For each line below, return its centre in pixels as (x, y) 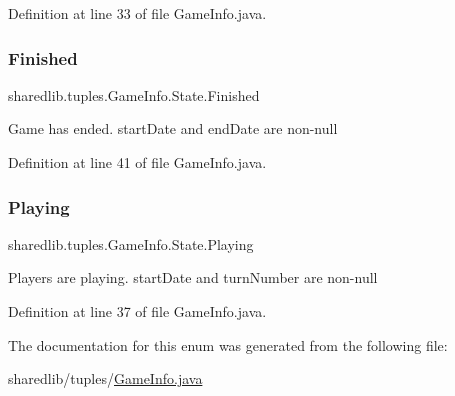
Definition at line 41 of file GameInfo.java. (137, 162)
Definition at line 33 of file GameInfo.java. (137, 13)
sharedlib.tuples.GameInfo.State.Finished (134, 94)
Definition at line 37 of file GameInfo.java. (137, 311)
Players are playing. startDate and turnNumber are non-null (193, 277)
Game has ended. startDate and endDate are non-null (173, 128)
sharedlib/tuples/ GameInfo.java (105, 378)
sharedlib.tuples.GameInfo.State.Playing (131, 243)
